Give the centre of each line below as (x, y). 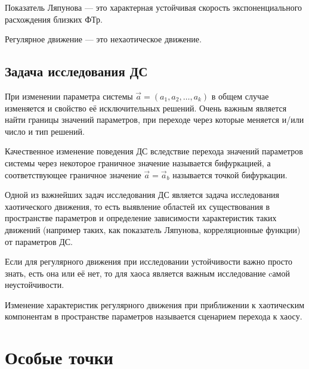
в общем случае (240, 96)
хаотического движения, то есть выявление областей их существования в (137, 206)
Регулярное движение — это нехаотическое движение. (103, 39)
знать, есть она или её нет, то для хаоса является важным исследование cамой (147, 273)
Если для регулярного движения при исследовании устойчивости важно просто (149, 261)
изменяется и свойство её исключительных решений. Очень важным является (146, 108)
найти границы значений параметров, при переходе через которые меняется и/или (154, 120)
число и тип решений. (45, 131)
